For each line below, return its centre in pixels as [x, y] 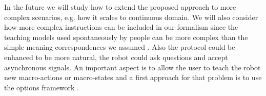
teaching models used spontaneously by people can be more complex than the [126, 37]
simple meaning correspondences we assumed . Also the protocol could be [120, 47]
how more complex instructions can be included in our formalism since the [121, 27]
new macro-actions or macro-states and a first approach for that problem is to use [133, 77]
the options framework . [42, 87]
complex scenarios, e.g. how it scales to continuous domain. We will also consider [131, 17]
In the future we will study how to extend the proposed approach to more [120, 7]
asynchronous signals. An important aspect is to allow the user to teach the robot [132, 67]
